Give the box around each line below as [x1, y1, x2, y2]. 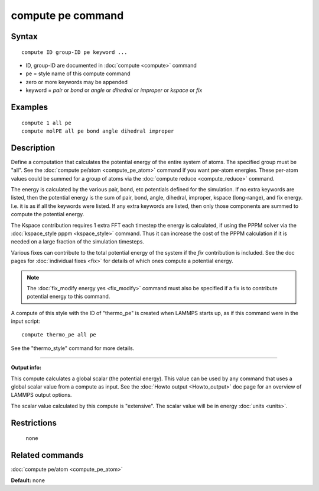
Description [11, 143, 56, 153]
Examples [11, 102, 48, 112]
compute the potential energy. [11, 211, 84, 218]
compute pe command [11, 9, 124, 22]
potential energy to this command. [27, 293, 110, 300]
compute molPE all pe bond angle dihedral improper [21, 127, 174, 134]
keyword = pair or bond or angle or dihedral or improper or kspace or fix [25, 86, 203, 94]
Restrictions [11, 418, 57, 428]
